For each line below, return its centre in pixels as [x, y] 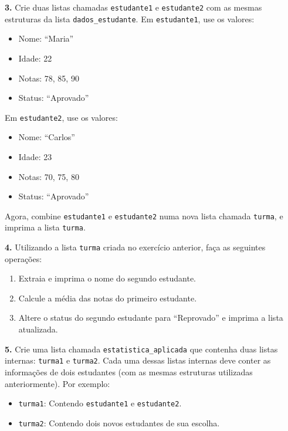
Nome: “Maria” [46, 38]
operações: [23, 258]
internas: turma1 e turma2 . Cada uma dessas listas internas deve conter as [138, 360]
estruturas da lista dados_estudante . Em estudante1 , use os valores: [130, 18]
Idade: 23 [35, 156]
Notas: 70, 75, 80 [49, 176]
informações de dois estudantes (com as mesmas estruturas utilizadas [129, 371]
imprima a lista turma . [45, 227]
